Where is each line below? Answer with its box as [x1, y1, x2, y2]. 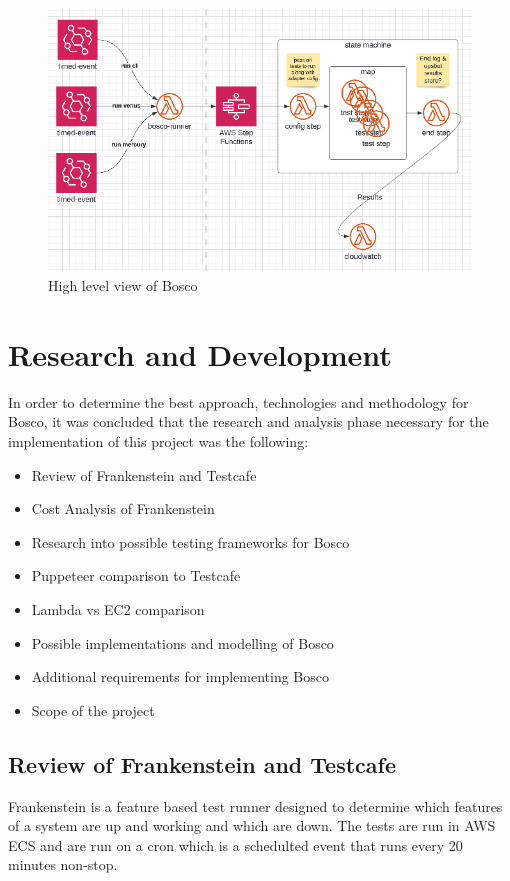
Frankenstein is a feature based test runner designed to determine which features [8, 795, 503, 816]
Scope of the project [31, 699, 155, 720]
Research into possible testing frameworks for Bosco [31, 531, 350, 552]
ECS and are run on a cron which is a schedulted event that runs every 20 [8, 834, 463, 855]
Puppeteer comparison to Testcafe [31, 565, 241, 586]
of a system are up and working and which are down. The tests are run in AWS [8, 815, 496, 836]
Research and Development [8, 333, 392, 374]
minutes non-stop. [8, 854, 118, 875]
